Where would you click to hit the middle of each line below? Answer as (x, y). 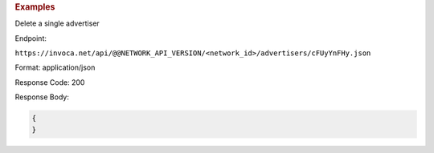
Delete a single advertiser (57, 23)
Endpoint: (31, 38)
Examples (35, 7)
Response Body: (42, 97)
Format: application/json (55, 67)
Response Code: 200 (50, 82)
